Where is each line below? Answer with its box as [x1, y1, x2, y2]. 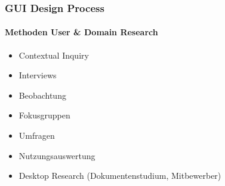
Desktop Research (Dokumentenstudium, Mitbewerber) [19, 169, 221, 182]
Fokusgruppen [19, 109, 70, 121]
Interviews [19, 69, 57, 81]
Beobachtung [19, 89, 66, 101]
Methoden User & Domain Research [5, 26, 158, 38]
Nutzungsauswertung [19, 149, 95, 161]
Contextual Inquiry [19, 48, 89, 61]
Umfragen [19, 129, 55, 142]
